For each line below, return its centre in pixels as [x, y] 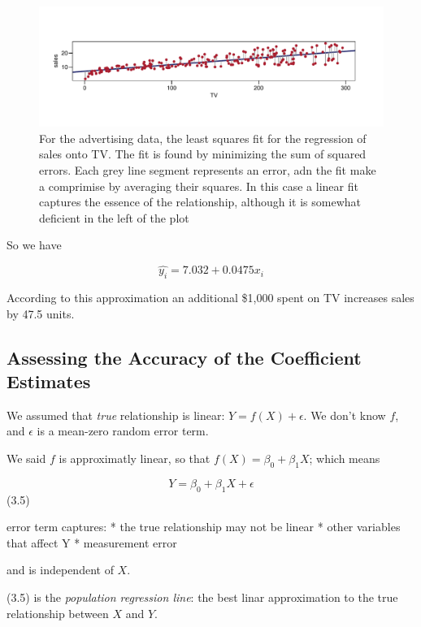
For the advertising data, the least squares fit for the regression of [203, 138]
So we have [34, 245]
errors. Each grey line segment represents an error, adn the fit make [208, 170]
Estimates [49, 381]
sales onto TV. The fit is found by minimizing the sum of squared [203, 154]
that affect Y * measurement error [92, 542]
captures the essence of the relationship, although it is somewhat [200, 202]
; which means [345, 458]
